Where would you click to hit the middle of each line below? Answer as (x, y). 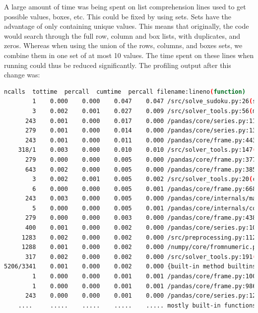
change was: (22, 75)
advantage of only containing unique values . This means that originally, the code (127, 26)
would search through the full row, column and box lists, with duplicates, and (122, 35)
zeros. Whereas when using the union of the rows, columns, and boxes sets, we (123, 45)
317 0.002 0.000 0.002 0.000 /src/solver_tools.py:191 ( (141, 257)
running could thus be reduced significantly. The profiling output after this (118, 65)
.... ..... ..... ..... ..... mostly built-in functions (137, 305)
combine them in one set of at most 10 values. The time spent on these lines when (129, 55)
